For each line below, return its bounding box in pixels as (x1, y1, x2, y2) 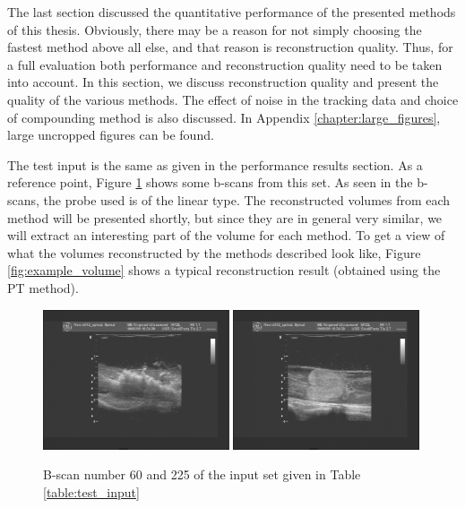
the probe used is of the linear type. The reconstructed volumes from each (43, 190, 451, 209)
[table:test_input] (43, 482, 140, 501)
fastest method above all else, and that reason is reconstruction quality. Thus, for (7, 38, 453, 56)
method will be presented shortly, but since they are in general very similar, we (7, 208, 443, 227)
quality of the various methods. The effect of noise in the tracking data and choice (7, 90, 459, 108)
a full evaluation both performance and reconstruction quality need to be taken (7, 55, 443, 73)
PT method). (7, 278, 79, 297)
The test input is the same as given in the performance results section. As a (7, 155, 423, 174)
